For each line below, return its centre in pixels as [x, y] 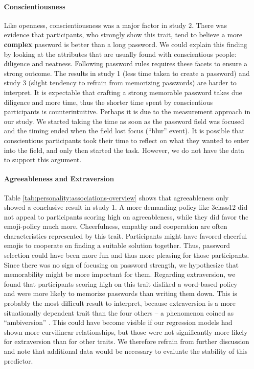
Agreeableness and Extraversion [59, 179]
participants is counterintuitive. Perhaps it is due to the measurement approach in [127, 111]
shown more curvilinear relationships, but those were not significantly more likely [126, 332]
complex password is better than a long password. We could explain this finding [126, 44]
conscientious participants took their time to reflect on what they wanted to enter [127, 140]
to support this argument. [43, 160]
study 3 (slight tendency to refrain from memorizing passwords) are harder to [120, 83]
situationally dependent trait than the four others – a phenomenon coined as [119, 312]
